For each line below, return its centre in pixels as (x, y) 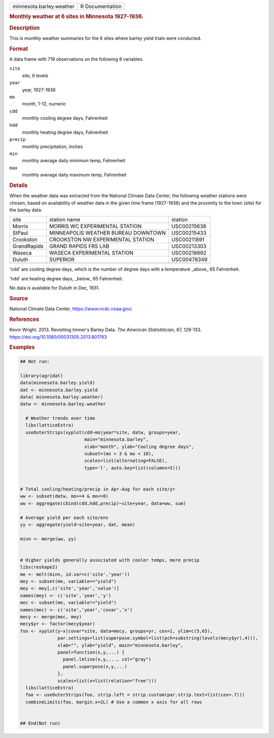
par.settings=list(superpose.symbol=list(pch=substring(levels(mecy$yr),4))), (158, 638)
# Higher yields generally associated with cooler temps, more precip (110, 560)
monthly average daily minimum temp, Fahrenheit (74, 161)
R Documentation (101, 6)
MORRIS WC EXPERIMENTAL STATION (95, 227)
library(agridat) (42, 376)
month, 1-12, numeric (44, 104)
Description (25, 28)
